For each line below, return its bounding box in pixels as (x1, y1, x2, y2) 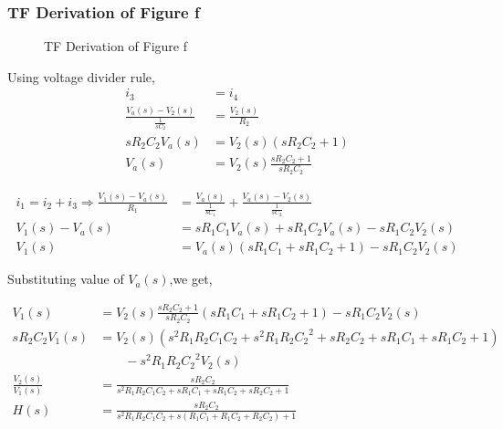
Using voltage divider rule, (7, 67, 155, 86)
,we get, (169, 269, 213, 288)
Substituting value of (7, 269, 124, 288)
